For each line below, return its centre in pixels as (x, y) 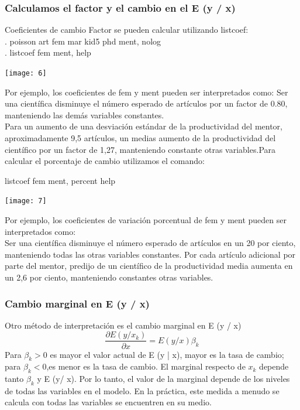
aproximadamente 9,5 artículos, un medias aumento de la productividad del (140, 138)
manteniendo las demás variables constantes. (85, 115)
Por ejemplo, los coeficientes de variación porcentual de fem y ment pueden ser (146, 220)
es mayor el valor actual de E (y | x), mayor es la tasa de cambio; (167, 354)
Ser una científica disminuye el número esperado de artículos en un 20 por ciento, (150, 243)
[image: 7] (26, 201)
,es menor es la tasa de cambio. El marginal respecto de (146, 366)
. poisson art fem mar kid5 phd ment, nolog (83, 41)
